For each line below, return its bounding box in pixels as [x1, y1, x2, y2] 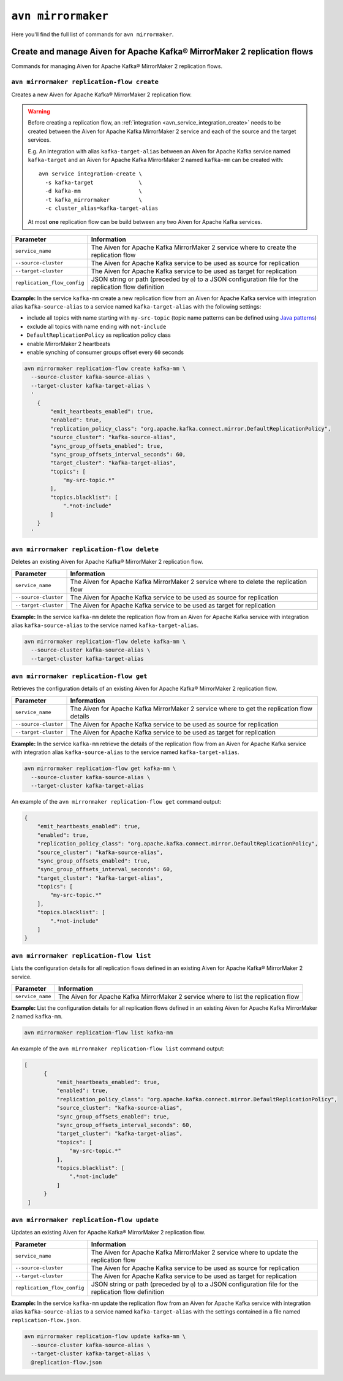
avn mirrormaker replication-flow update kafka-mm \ [24, 1333, 186, 1340]
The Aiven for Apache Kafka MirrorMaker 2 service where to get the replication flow [70, 704, 312, 713]
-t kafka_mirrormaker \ [45, 196, 142, 203]
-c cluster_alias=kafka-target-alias [45, 204, 159, 212]
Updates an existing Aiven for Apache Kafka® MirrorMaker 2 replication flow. [11, 1229, 206, 1236]
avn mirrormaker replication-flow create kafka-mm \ [24, 365, 186, 372]
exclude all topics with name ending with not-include [26, 323, 167, 330]
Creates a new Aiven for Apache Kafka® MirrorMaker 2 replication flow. [11, 91, 192, 98]
